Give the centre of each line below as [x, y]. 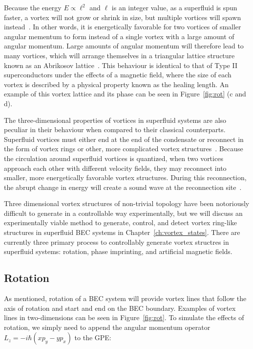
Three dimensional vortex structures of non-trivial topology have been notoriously [127, 203]
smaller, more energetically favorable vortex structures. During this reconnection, [125, 177]
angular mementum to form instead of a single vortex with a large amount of [119, 36]
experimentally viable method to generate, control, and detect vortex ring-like [120, 222]
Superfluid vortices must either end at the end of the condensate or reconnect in [124, 139]
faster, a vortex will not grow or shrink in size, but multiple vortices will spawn [123, 17]
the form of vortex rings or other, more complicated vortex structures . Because [124, 149]
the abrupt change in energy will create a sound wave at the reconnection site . [123, 187]
